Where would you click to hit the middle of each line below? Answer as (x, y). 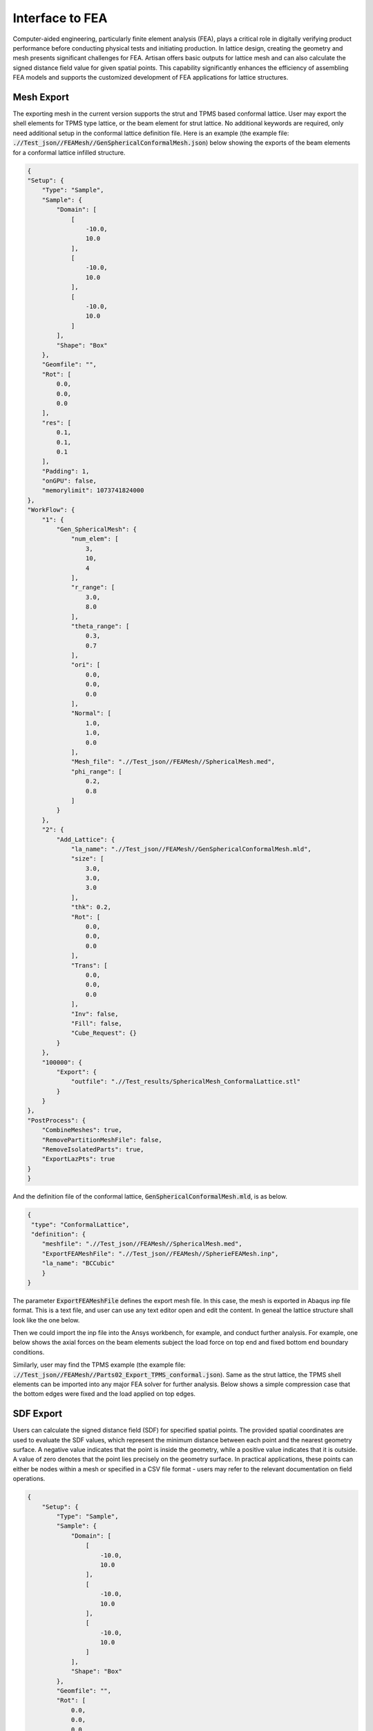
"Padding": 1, (66, 471)
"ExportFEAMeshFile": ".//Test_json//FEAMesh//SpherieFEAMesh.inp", (160, 1254)
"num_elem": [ (95, 539)
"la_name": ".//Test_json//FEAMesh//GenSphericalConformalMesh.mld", (191, 849)
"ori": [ (86, 665)
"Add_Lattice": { (86, 839)
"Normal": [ (91, 714)
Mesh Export (41, 97)
